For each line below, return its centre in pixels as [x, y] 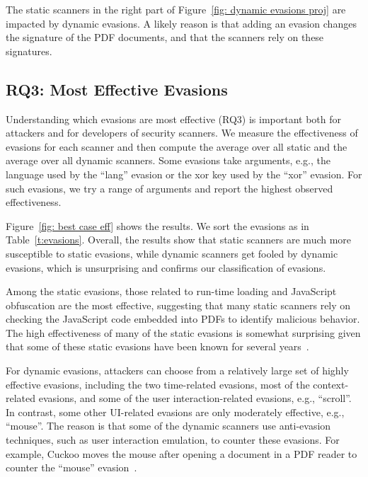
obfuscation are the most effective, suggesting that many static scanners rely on [178, 305]
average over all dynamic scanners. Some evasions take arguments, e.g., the [168, 160]
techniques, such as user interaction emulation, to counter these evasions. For [173, 440]
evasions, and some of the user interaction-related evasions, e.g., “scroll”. [195, 398]
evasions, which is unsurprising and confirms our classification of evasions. [166, 267]
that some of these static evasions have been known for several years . [157, 346]
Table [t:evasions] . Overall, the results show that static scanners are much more [179, 240]
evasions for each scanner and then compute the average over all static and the [177, 146]
